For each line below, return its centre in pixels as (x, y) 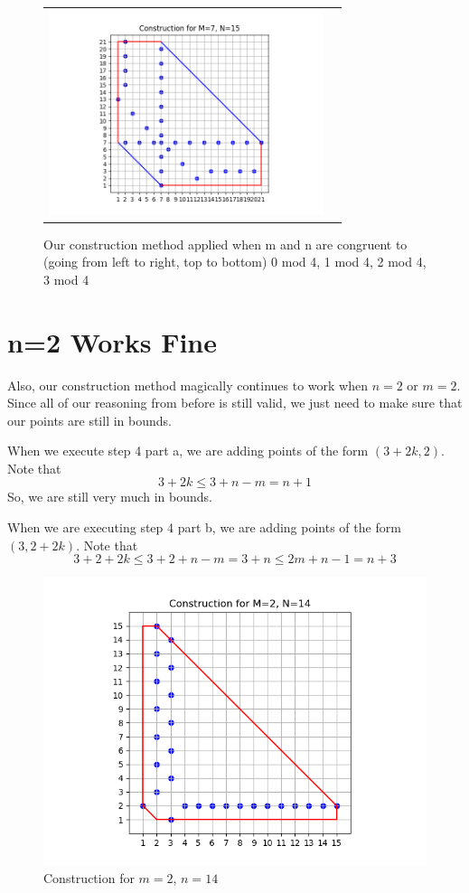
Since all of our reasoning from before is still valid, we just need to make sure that (235, 403)
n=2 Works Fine (113, 341)
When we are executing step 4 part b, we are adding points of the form (204, 527)
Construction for (89, 877)
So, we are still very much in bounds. (110, 497)
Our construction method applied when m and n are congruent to (225, 244)
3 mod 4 (66, 279)
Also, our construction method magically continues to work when (188, 385)
